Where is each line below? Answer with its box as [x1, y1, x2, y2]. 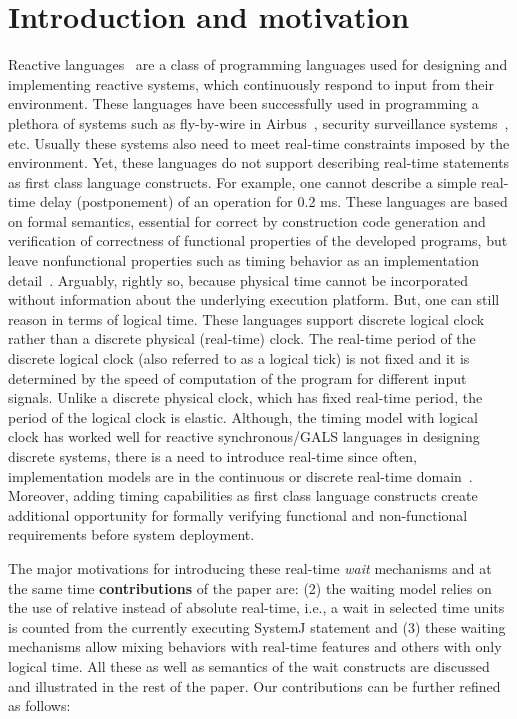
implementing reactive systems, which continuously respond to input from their [8, 73, 494, 94]
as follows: [8, 695, 71, 716]
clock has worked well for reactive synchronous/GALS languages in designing [8, 426, 480, 447]
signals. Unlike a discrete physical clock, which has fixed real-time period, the [8, 387, 483, 408]
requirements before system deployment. [8, 524, 255, 545]
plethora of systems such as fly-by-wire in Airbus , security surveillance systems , [8, 112, 509, 133]
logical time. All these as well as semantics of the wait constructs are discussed [8, 655, 490, 676]
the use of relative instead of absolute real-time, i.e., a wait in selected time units [8, 597, 505, 618]
